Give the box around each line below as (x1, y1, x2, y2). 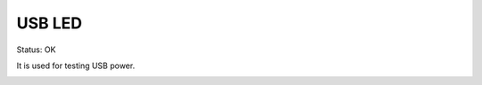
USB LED (16, 13, 83, 33)
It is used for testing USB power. (16, 60, 136, 71)
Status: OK (16, 44, 56, 55)
